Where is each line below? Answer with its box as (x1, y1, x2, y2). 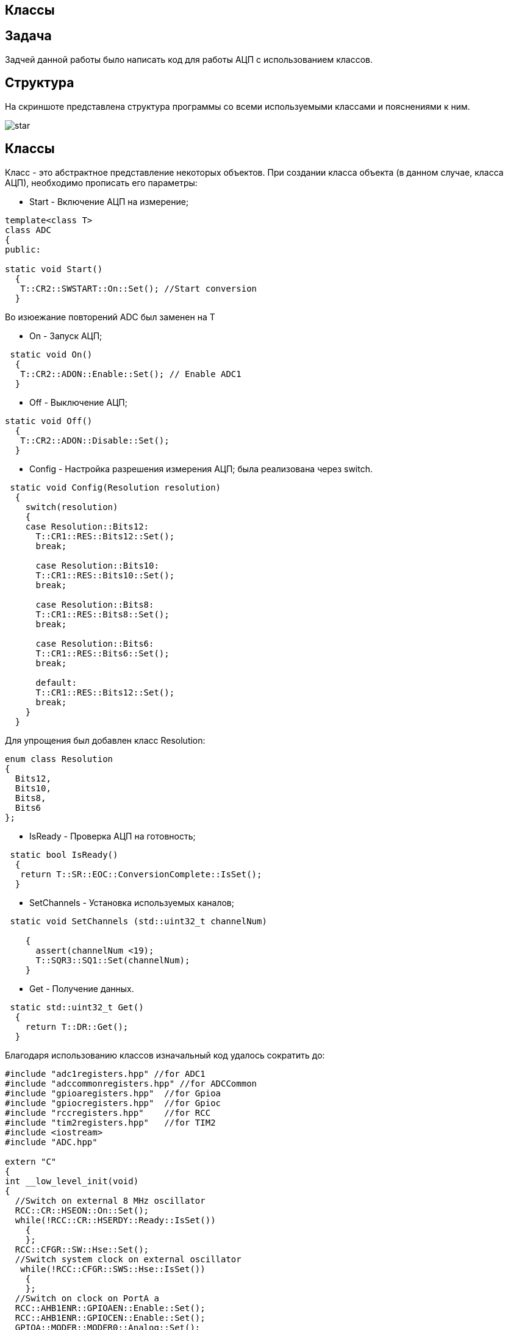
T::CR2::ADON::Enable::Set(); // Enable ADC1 (20, 368, 241, 379)
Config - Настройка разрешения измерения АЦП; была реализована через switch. (29, 463, 373, 474)
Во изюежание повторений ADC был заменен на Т (5, 311, 215, 322)
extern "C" (5, 1156, 57, 1166)
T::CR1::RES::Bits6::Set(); (35, 648, 170, 658)
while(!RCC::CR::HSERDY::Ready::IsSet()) (15, 1215, 216, 1225)
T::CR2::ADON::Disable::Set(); (20, 435, 170, 445)
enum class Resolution (5, 753, 113, 764)
